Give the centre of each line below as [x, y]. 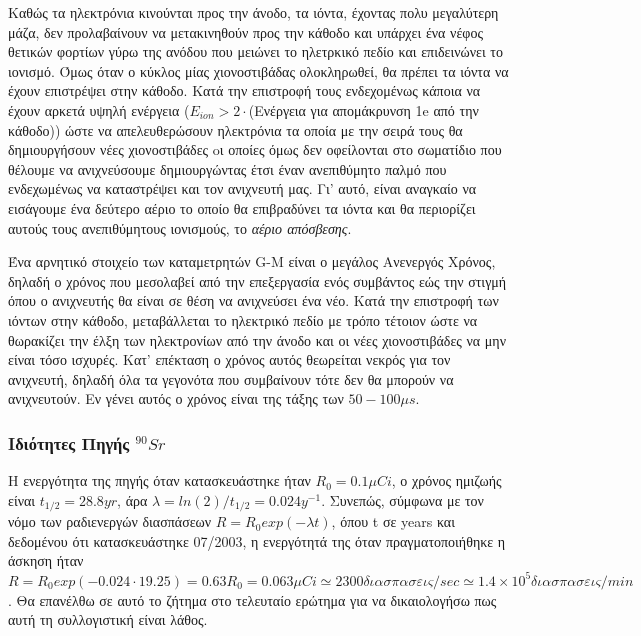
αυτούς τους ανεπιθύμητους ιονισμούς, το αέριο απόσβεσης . [180, 227]
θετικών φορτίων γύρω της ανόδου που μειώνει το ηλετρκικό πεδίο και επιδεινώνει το [255, 51]
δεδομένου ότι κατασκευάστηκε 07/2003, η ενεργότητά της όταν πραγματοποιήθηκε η [257, 540]
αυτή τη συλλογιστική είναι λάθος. [108, 619]
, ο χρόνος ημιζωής [446, 480]
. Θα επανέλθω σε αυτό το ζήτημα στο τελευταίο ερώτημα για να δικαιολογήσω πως [252, 599]
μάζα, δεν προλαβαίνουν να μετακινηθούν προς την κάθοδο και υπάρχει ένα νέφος [245, 31]
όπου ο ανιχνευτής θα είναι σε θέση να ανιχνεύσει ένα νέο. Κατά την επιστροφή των [253, 300]
